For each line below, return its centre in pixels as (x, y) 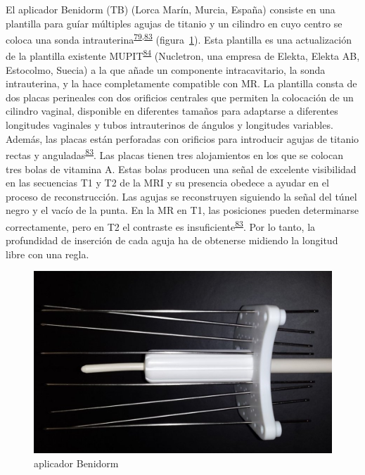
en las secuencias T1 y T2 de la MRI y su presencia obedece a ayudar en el (167, 183)
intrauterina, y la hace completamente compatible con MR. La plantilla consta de (181, 83)
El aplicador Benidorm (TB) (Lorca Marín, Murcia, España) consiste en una (171, 9)
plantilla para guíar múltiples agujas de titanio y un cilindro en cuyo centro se (174, 23)
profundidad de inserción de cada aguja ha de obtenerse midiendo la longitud (172, 240)
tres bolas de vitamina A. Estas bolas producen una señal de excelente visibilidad (181, 169)
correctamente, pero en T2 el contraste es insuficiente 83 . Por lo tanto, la (161, 225)
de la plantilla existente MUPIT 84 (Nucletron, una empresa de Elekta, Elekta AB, (183, 55)
